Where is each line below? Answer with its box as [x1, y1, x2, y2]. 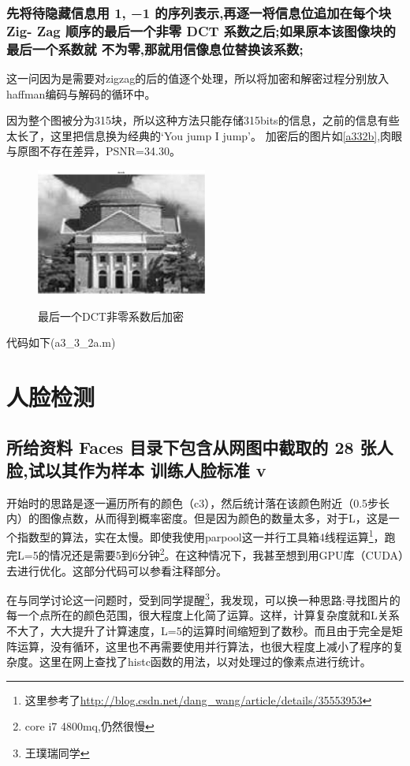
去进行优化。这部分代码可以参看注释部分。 [6, 562, 227, 578]
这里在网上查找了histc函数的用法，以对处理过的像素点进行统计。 [39, 653, 371, 670]
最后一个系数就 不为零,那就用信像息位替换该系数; [6, 39, 304, 58]
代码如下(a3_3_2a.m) [6, 334, 116, 351]
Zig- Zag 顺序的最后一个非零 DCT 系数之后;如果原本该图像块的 [6, 20, 396, 40]
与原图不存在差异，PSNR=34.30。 [6, 143, 181, 159]
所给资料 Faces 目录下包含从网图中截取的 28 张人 [6, 434, 393, 459]
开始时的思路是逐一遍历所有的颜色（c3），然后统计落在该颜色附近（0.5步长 [6, 494, 390, 511]
